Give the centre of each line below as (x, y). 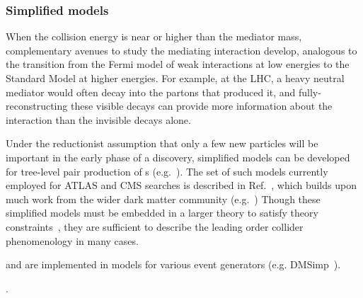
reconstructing (37, 106)
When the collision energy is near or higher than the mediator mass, (154, 36)
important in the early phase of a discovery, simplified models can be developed (178, 157)
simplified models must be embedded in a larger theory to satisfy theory (162, 213)
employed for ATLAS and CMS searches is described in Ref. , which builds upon (181, 185)
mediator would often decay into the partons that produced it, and (151, 92)
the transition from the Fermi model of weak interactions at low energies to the (178, 64)
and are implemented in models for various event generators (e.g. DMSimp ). (173, 264)
